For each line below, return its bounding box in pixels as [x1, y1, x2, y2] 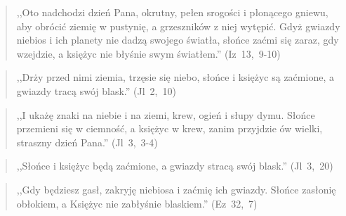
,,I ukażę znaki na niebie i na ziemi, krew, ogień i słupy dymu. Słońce [16, 107, 315, 122]
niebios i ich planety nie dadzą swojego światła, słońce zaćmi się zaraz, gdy [16, 32, 339, 47]
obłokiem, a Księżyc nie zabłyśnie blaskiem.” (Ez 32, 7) [16, 196, 258, 210]
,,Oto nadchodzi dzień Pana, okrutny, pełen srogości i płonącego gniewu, [16, 5, 328, 19]
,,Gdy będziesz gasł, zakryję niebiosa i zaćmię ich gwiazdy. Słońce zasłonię [16, 182, 336, 196]
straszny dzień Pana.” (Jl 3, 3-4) [16, 134, 158, 149]
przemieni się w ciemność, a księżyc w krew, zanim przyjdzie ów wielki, [16, 121, 323, 136]
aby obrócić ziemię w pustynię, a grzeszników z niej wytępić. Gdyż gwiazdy [16, 18, 340, 33]
